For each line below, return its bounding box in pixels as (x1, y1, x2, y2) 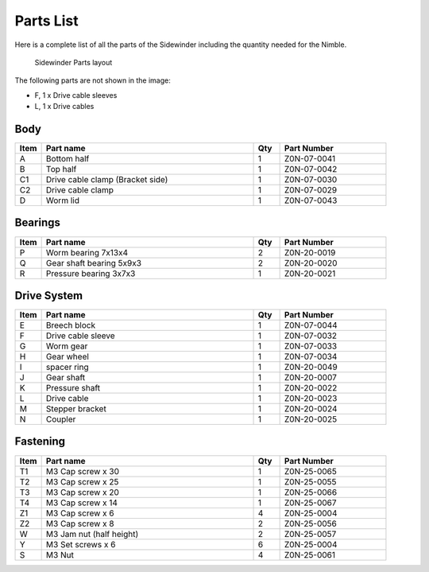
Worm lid (45, 195, 79, 206)
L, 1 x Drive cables (34, 102, 95, 111)
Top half (45, 164, 77, 175)
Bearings (14, 216, 61, 230)
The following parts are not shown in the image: (14, 76, 171, 85)
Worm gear (45, 340, 88, 352)
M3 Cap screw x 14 (45, 497, 118, 508)
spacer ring (45, 362, 89, 373)
